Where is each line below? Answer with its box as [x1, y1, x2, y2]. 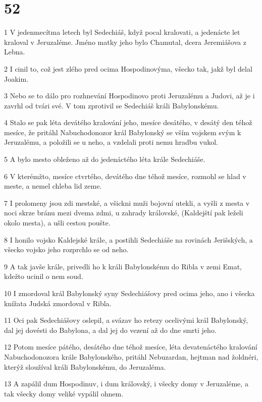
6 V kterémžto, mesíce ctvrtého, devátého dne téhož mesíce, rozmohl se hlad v [4, 170, 246, 181]
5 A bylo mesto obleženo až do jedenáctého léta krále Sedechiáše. [4, 154, 205, 164]
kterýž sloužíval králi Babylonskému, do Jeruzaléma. [4, 361, 166, 372]
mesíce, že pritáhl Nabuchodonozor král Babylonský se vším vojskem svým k [4, 127, 241, 137]
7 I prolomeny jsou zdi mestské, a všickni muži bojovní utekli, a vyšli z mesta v [4, 197, 250, 208]
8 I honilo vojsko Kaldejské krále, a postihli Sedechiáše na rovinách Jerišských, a [4, 234, 253, 245]
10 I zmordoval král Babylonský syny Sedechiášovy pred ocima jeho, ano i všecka [4, 288, 255, 298]
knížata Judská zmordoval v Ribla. [4, 298, 112, 308]
